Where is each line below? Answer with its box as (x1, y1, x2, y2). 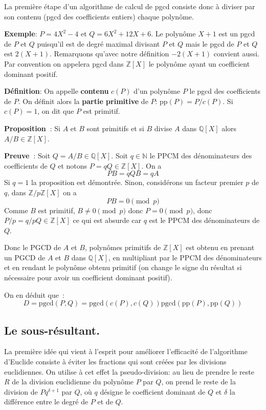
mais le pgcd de (185, 38, 234, 49)
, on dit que (37, 106, 74, 116)
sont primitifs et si (86, 122, 144, 133)
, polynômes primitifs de (84, 242, 161, 253)
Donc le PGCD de (4, 242, 61, 253)
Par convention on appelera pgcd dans (4, 58, 124, 69)
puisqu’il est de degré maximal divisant (37, 38, 160, 49)
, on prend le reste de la (161, 376, 236, 387)
